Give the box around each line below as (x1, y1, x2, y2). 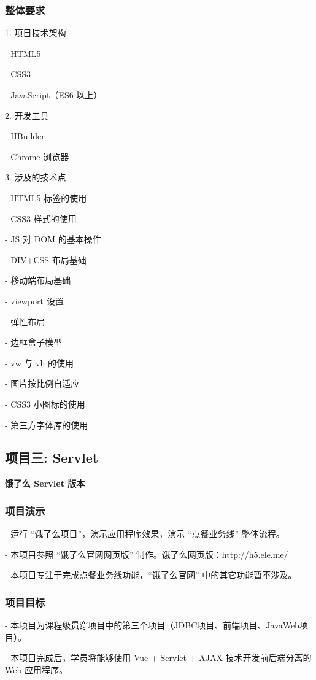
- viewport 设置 (5, 294, 64, 307)
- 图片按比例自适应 (5, 377, 80, 390)
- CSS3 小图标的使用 (5, 397, 85, 410)
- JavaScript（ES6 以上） (5, 88, 102, 101)
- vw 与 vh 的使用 (5, 356, 74, 369)
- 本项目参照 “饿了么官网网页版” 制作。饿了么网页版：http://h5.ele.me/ (5, 547, 288, 560)
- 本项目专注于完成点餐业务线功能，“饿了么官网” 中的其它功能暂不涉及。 (5, 568, 297, 581)
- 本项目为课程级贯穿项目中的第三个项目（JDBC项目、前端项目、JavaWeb (5, 619, 299, 632)
